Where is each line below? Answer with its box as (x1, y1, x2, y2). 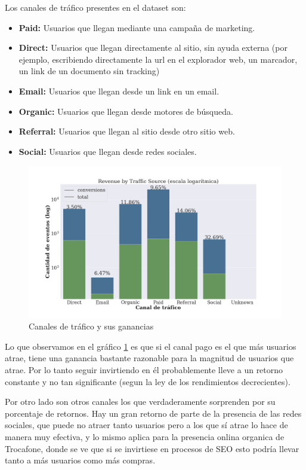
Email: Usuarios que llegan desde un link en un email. (18, 84, 220, 97)
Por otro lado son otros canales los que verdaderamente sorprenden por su (5, 395, 276, 408)
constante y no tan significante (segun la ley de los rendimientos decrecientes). (5, 375, 290, 387)
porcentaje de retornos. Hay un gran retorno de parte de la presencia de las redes (5, 407, 302, 419)
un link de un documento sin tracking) (18, 65, 160, 77)
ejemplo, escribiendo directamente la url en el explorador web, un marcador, (18, 53, 298, 65)
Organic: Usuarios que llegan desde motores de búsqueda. (18, 105, 233, 117)
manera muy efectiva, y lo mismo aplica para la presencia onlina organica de (5, 430, 285, 442)
